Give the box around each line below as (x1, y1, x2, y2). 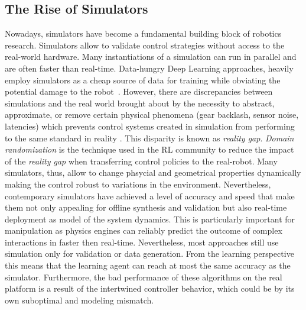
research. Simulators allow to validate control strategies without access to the (5, 38, 285, 51)
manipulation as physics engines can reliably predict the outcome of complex (5, 224, 282, 237)
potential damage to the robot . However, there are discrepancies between (5, 85, 273, 98)
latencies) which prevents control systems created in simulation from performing (5, 120, 295, 132)
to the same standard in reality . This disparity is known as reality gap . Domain (5, 131, 294, 144)
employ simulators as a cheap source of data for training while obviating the (5, 73, 281, 86)
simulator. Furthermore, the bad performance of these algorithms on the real (5, 270, 282, 283)
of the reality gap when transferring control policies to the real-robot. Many (5, 154, 278, 167)
